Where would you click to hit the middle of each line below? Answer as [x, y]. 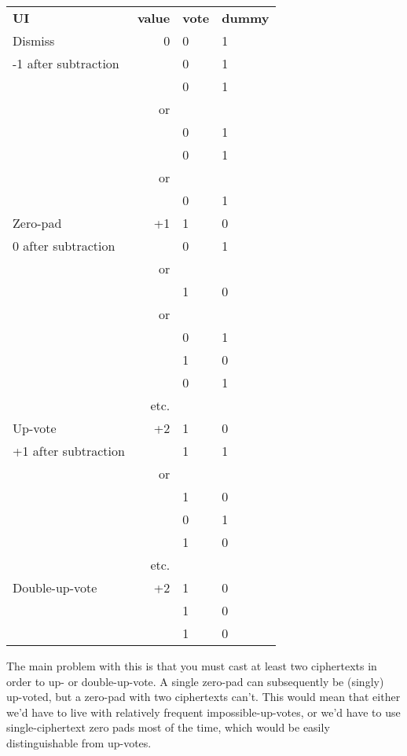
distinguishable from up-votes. [79, 742]
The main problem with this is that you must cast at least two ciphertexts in [192, 666]
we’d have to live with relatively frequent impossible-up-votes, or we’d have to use [203, 712]
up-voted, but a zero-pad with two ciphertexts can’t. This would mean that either [203, 697]
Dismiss [34, 40]
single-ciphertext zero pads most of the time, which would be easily [168, 727]
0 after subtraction [64, 246]
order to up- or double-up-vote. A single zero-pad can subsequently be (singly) [195, 681]
